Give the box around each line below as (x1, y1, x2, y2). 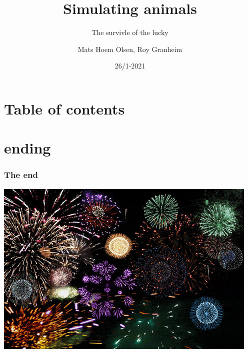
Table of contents (4, 98, 125, 118)
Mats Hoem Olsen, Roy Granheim (77, 43, 182, 54)
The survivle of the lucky (91, 27, 168, 37)
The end (4, 168, 38, 181)
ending (4, 137, 51, 158)
